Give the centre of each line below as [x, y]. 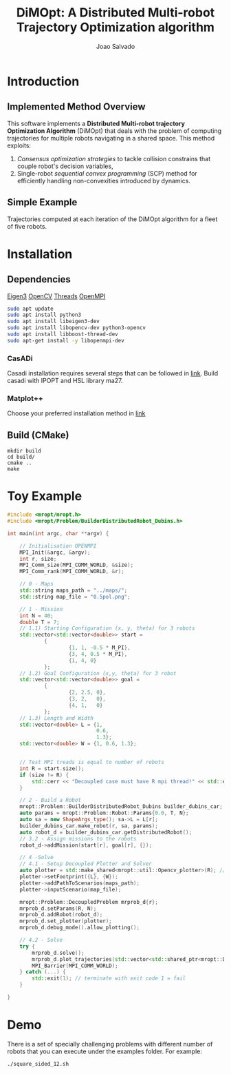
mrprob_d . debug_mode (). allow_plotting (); [79, 928]
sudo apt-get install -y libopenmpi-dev [66, 340]
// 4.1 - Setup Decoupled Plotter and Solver [86, 864]
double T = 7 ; [40, 622]
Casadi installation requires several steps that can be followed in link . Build [113, 373]
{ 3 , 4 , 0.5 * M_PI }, [98, 654]
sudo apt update [30, 309]
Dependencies [39, 279]
